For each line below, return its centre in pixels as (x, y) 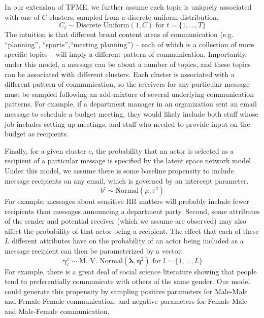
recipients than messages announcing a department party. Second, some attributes (132, 211)
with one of (22, 16)
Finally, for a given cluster (45, 150)
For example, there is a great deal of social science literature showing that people (131, 271)
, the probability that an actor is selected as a (163, 150)
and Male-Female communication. (57, 311)
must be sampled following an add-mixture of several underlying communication (129, 94)
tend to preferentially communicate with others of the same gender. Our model (127, 281)
